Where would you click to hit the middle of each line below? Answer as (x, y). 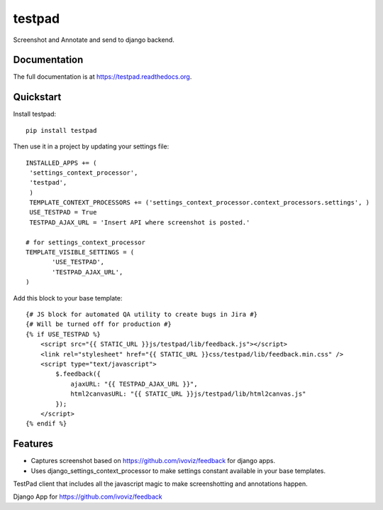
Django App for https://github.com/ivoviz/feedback (88, 497)
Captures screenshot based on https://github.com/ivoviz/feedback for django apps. (153, 461)
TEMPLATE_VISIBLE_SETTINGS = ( (80, 253)
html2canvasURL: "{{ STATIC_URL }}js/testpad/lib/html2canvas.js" (188, 394)
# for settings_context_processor (85, 242)
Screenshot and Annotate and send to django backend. (94, 40)
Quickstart (37, 97)
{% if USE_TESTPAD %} (63, 334)
